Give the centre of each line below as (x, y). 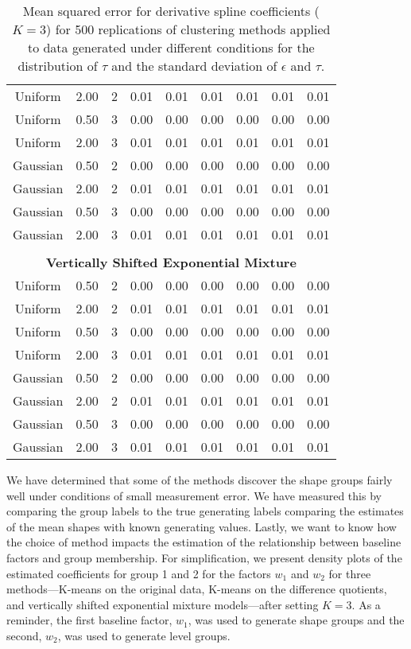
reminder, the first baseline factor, (89, 620)
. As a (366, 604)
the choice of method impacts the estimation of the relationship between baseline (204, 542)
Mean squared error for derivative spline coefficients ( (171, 11)
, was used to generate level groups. (144, 635)
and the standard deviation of (194, 66)
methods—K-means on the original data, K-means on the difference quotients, (197, 589)
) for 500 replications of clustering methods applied (188, 29)
